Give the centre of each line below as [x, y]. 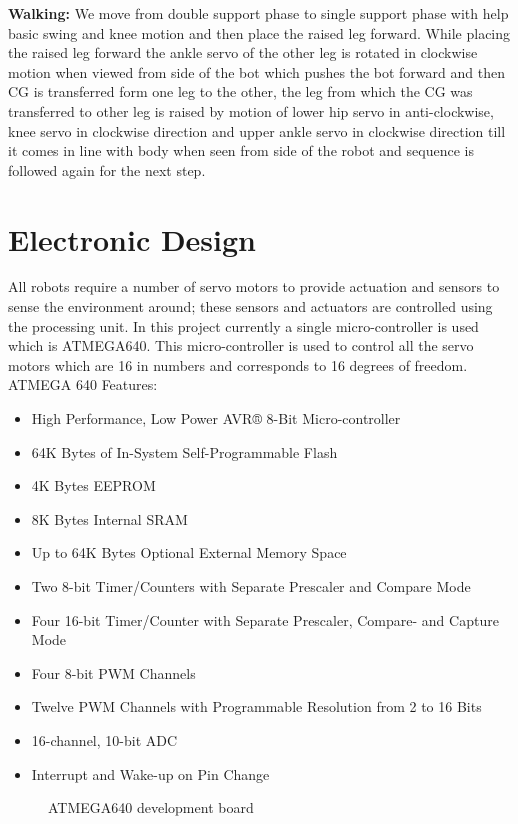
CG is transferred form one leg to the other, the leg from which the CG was [240, 91]
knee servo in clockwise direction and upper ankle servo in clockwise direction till [257, 130]
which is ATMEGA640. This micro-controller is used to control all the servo [241, 345]
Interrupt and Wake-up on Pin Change [150, 773]
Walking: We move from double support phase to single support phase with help [258, 13]
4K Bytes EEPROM [93, 485]
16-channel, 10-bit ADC [104, 739]
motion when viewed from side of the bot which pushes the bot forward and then [256, 71]
